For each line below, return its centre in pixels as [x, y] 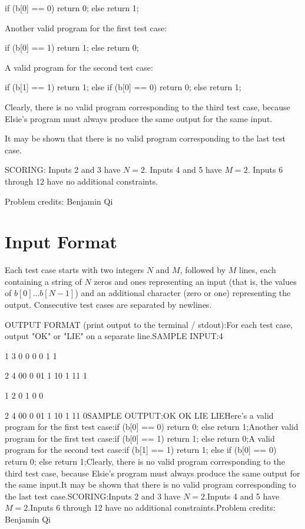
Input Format [61, 241]
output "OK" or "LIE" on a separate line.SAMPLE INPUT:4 [114, 336]
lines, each [258, 270]
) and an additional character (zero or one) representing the [183, 293]
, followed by [203, 270]
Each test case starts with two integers [74, 270]
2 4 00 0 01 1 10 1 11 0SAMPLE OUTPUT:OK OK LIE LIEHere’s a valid [139, 415]
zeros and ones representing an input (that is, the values [195, 281]
